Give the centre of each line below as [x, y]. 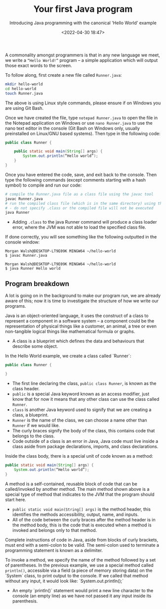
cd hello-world [21, 89]
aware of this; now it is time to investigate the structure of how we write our [82, 301]
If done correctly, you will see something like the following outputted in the [81, 237]
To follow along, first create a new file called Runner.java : [63, 75]
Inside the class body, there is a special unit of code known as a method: [79, 456]
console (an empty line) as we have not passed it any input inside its [82, 596]
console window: [22, 242]
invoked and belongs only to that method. [55, 530]
